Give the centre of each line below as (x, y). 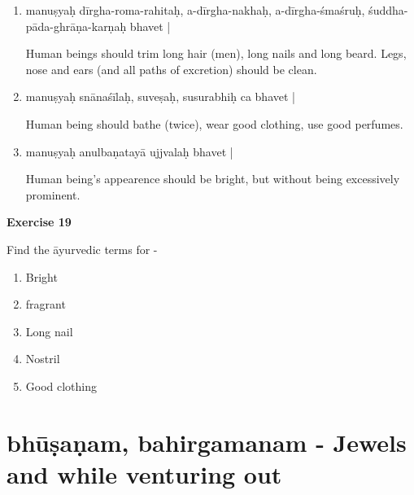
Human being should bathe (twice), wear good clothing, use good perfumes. (214, 123)
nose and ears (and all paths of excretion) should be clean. (171, 69)
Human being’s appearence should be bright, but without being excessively (213, 179)
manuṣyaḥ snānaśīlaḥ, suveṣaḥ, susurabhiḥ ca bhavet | (160, 96)
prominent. (53, 194)
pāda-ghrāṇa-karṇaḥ (76, 26)
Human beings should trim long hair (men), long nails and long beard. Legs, (216, 53)
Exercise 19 (39, 222)
